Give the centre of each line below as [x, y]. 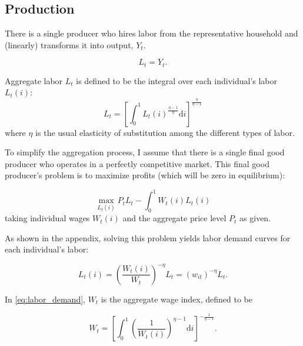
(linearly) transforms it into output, [69, 44]
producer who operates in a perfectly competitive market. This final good [137, 163]
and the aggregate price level [174, 218]
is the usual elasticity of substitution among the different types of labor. [165, 132]
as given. [255, 218]
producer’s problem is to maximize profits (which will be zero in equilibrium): [145, 175]
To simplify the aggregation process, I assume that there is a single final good [145, 152]
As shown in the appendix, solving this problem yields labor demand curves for [148, 237]
